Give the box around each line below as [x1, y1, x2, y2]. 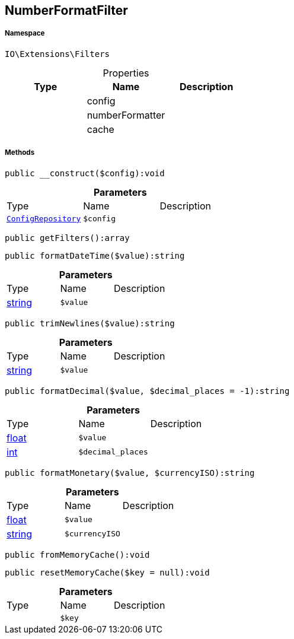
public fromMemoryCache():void [5, 549, 150, 559]
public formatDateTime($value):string [5, 250, 185, 260]
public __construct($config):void [5, 168, 165, 178]
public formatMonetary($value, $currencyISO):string [5, 468, 255, 478]
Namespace [5, 29, 45, 38]
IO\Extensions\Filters [5, 49, 110, 59]
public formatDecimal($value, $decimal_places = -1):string [5, 386, 290, 396]
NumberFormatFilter [5, 3, 128, 18]
